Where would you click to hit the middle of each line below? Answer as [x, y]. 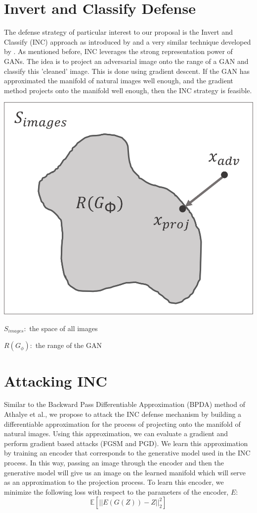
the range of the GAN [68, 345]
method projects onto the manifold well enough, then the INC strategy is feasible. [128, 90]
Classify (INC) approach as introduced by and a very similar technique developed [128, 41]
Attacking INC [56, 380]
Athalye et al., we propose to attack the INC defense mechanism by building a [123, 414]
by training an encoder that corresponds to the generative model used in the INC [127, 453]
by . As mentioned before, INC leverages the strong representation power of [118, 51]
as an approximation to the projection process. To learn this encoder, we [114, 482]
